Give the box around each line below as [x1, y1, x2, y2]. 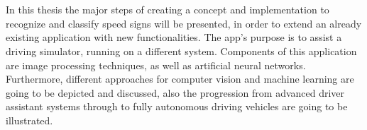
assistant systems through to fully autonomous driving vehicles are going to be [6, 99, 348, 114]
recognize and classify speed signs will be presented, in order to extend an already [6, 16, 362, 30]
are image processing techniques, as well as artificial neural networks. [6, 57, 306, 72]
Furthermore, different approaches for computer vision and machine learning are [6, 71, 354, 86]
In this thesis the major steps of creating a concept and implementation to [6, 2, 329, 17]
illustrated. [6, 112, 53, 127]
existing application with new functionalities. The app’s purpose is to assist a [6, 30, 342, 45]
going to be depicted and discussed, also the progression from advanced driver [6, 85, 345, 100]
